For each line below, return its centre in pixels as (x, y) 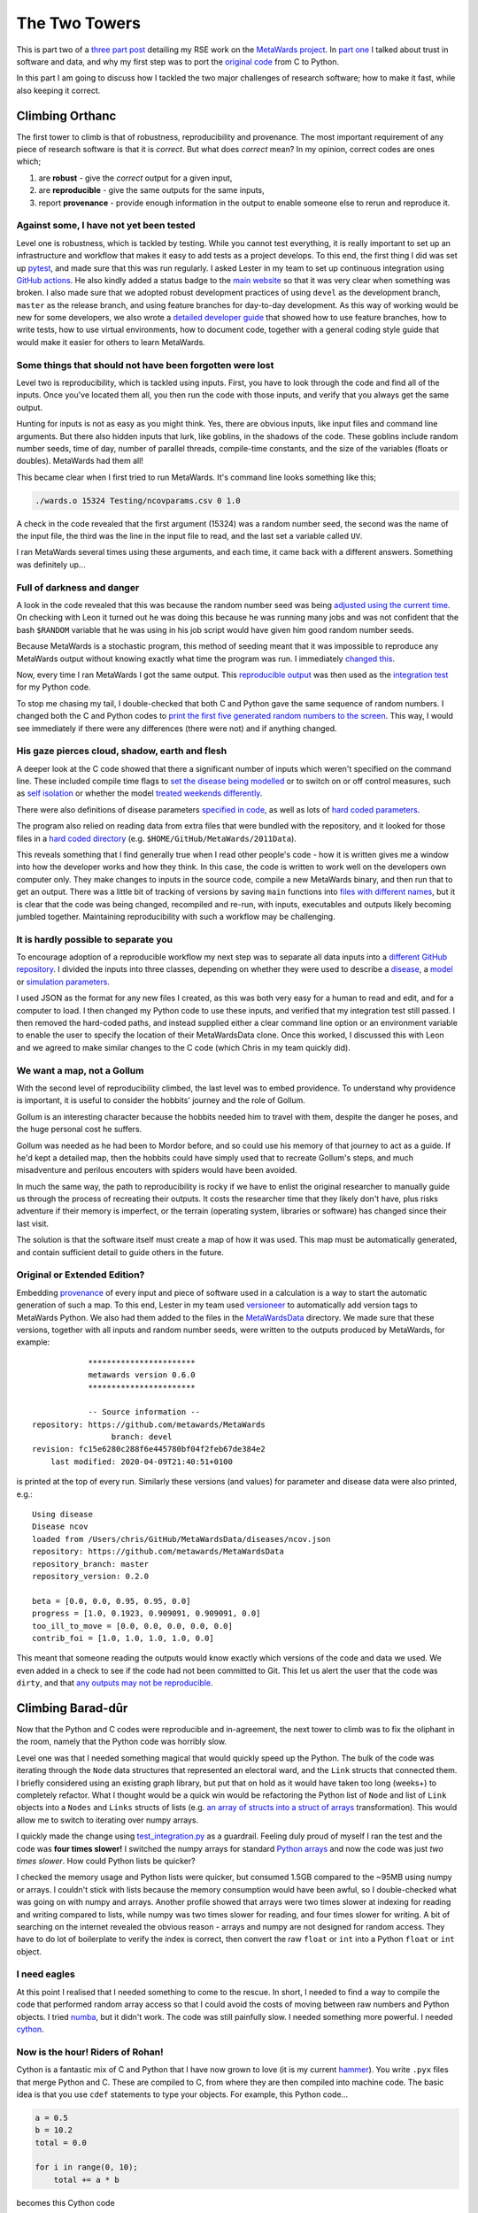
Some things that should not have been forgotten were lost (145, 365)
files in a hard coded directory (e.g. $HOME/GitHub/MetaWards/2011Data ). (156, 838)
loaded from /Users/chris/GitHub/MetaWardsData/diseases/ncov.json (181, 1539)
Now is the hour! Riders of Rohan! (90, 2052)
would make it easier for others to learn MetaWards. (111, 342)
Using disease (62, 1515)
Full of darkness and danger (78, 587)
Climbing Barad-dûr (72, 1708)
